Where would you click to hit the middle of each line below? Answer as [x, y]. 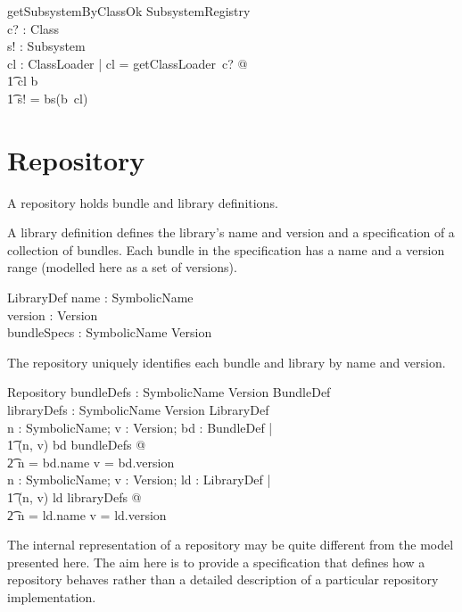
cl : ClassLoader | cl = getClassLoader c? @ [128, 63]
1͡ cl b [23, 81]
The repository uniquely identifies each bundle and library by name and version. [227, 362]
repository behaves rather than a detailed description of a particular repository [223, 579]
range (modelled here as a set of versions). [122, 267]
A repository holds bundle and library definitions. [143, 202]
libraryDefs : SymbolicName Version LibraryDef [138, 410]
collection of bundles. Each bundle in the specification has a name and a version [226, 249]
